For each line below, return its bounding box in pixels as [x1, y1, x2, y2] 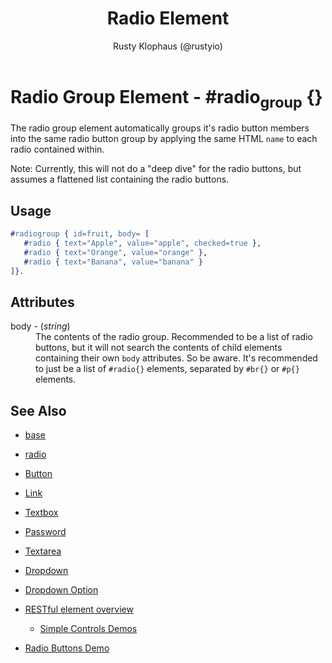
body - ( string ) [10, 320, 71, 332]
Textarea [24, 545, 62, 557]
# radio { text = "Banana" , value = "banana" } [23, 257, 203, 267]
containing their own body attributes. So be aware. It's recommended [35, 352, 318, 364]
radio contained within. [10, 143, 105, 156]
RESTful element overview [24, 603, 134, 616]
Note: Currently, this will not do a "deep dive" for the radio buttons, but [10, 163, 302, 175]
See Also [10, 402, 67, 419]
